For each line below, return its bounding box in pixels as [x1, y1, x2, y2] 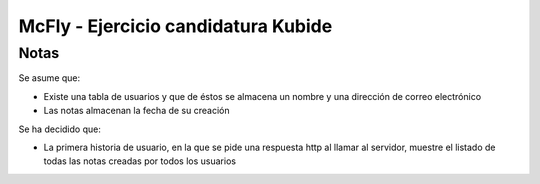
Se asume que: [18, 72, 81, 84]
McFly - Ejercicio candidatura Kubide [18, 15, 333, 37]
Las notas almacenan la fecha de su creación [43, 105, 230, 117]
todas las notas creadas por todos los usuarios [43, 155, 237, 167]
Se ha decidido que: [18, 123, 102, 135]
